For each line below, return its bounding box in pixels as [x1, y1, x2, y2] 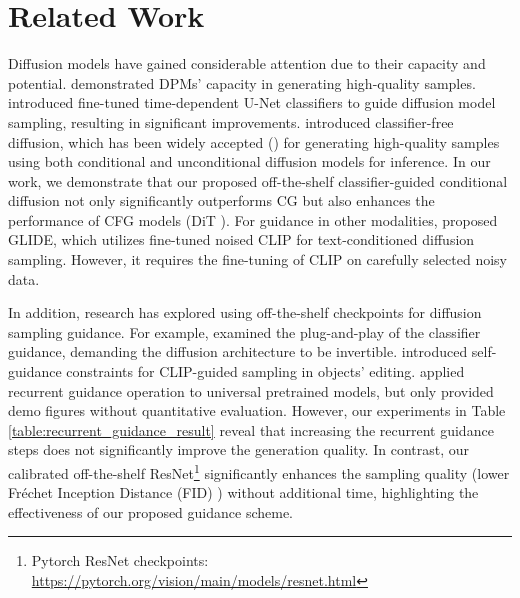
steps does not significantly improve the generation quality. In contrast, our [8, 439, 470, 460]
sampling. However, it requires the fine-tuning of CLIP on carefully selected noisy [8, 249, 508, 270]
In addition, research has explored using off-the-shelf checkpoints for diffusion [8, 302, 482, 323]
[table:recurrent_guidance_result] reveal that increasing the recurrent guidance [8, 419, 494, 440]
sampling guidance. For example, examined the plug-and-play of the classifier [8, 321, 481, 342]
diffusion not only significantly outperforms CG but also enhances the [8, 190, 435, 211]
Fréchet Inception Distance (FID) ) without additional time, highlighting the [8, 482, 479, 503]
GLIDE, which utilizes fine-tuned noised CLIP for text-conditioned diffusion [8, 229, 475, 250]
